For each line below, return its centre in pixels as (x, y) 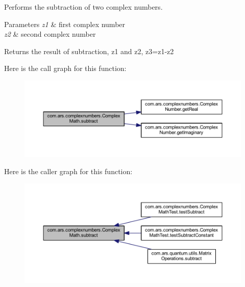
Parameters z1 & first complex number (65, 24)
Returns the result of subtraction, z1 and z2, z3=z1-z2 (89, 51)
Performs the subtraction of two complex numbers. (83, 7)
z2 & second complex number (50, 34)
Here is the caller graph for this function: (68, 171)
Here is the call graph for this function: (65, 68)
